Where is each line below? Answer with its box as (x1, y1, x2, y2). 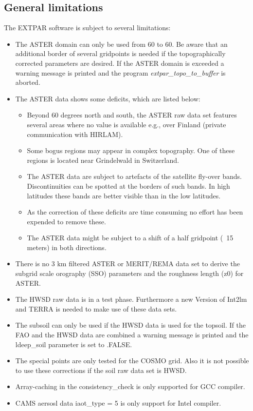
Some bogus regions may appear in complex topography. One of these (27, 145, 235, 156)
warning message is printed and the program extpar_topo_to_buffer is (15, 67, 226, 78)
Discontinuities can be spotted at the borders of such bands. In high (27, 180, 230, 191)
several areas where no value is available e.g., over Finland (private (27, 119, 226, 129)
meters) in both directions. (27, 242, 107, 252)
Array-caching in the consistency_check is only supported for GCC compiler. (15, 381, 245, 391)
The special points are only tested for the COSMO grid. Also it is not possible (15, 355, 249, 366)
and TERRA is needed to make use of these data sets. (15, 303, 177, 313)
